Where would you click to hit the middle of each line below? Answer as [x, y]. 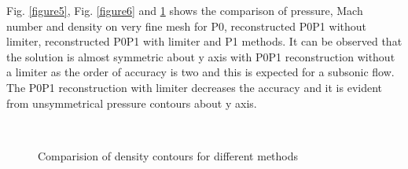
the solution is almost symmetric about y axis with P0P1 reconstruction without [201, 56]
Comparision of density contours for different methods [168, 155]
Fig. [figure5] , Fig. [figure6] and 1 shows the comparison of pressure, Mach [185, 10]
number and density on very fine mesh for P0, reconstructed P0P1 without [186, 26]
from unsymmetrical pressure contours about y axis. [132, 103]
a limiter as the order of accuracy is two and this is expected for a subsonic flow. [200, 72]
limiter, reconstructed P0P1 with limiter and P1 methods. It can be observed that [204, 41]
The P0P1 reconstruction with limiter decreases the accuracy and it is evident [195, 87]
